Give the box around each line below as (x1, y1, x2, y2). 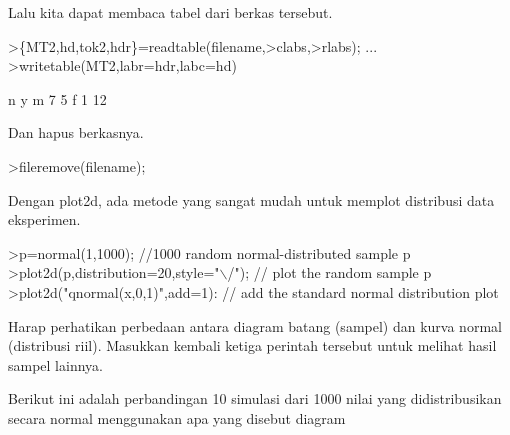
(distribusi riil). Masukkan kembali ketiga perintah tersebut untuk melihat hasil (8, 335, 497, 356)
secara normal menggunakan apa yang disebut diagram (8, 407, 346, 428)
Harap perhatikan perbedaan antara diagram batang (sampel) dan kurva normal (8, 315, 502, 336)
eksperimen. (8, 209, 81, 230)
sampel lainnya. (8, 354, 103, 375)
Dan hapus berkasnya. (8, 122, 144, 143)
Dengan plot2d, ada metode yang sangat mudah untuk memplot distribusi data (8, 189, 495, 210)
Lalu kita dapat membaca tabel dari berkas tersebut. (8, 2, 333, 22)
